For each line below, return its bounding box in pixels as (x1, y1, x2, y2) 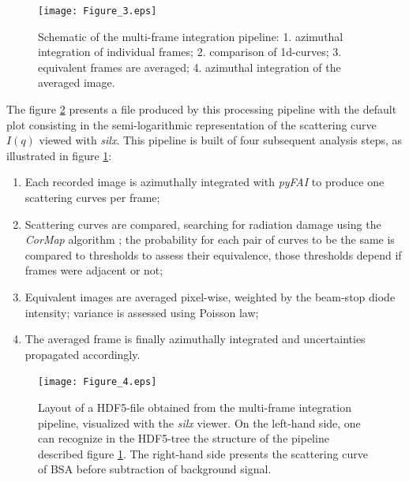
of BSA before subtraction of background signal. (38, 461, 272, 477)
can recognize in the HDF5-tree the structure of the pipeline (38, 430, 329, 447)
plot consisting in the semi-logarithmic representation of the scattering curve (6, 116, 377, 133)
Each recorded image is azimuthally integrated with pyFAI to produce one (24, 174, 385, 190)
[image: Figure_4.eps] (38, 376, 157, 388)
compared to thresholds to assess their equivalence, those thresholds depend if (24, 246, 402, 263)
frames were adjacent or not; (24, 262, 163, 278)
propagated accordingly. (24, 346, 141, 362)
